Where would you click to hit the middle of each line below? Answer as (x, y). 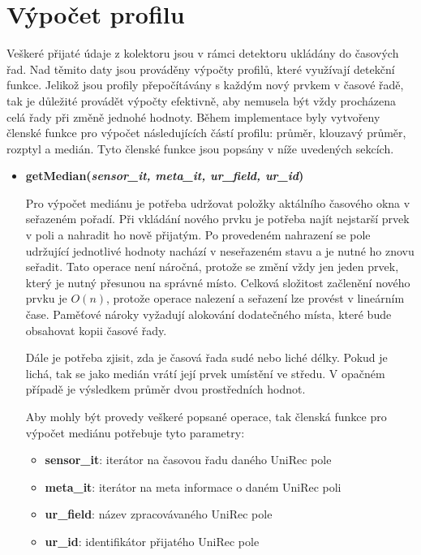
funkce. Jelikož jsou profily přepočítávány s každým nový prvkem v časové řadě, (205, 85)
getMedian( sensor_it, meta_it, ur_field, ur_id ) (165, 176)
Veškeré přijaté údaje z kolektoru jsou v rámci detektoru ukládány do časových (203, 53)
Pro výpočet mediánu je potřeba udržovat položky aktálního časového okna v (218, 202)
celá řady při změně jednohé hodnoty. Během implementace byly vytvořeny (193, 116)
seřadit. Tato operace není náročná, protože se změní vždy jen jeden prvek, (212, 267)
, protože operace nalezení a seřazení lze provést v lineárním (256, 298)
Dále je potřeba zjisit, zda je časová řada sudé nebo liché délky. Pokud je (206, 357)
